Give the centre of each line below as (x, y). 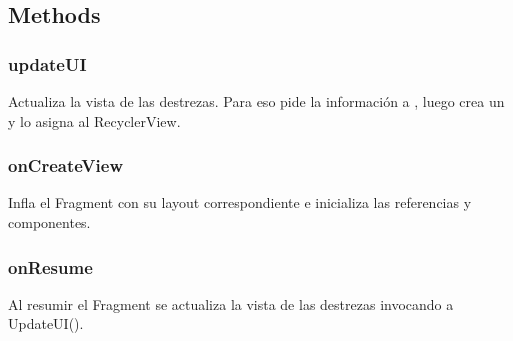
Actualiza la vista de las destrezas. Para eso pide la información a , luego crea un (256, 101)
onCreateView (65, 165)
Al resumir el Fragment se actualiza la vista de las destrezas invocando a (231, 303)
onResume (50, 266)
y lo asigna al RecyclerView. (94, 120)
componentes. (49, 222)
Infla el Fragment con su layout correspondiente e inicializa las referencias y (240, 202)
